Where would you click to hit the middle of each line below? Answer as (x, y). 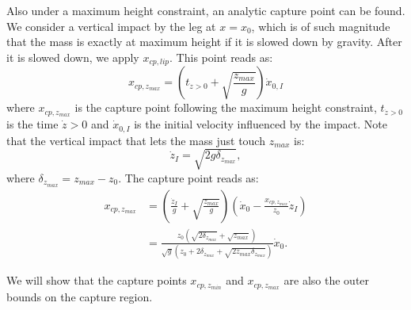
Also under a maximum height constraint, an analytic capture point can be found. (206, 10)
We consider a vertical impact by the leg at (111, 26)
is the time (32, 124)
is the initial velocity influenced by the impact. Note (261, 124)
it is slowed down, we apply (73, 57)
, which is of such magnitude (321, 26)
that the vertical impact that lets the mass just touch (136, 140)
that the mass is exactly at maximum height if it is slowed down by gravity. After (204, 42)
